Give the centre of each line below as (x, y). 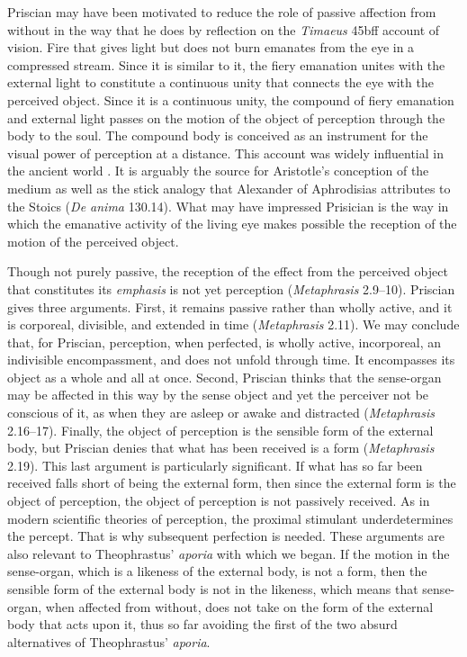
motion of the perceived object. (93, 241)
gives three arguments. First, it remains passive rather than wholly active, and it (230, 306)
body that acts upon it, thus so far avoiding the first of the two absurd (202, 624)
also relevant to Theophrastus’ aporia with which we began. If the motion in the (229, 553)
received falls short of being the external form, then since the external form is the (232, 483)
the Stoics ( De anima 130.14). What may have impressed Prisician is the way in (228, 206)
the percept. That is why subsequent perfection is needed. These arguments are (226, 536)
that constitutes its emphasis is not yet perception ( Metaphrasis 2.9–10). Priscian (231, 288)
